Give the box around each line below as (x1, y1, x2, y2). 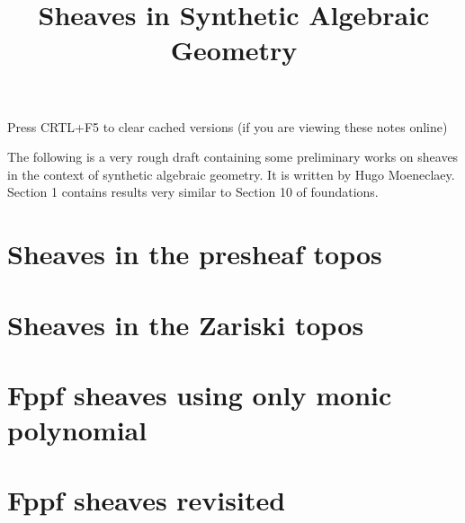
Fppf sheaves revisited (7, 482, 286, 519)
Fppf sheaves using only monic (7, 376, 392, 412)
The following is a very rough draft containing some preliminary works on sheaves (7, 147, 459, 166)
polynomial (7, 412, 148, 448)
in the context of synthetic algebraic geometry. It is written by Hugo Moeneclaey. (7, 164, 455, 183)
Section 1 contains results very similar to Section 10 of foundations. (7, 182, 379, 201)
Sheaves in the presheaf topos (7, 235, 382, 272)
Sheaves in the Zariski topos (7, 306, 364, 342)
